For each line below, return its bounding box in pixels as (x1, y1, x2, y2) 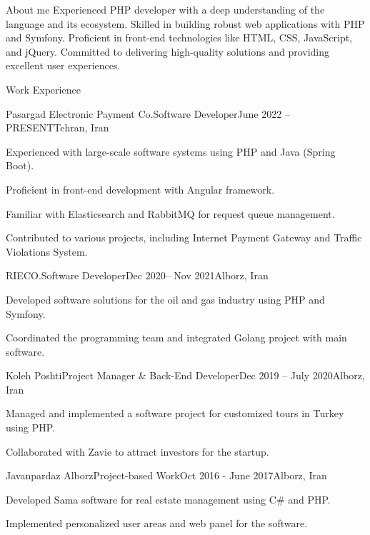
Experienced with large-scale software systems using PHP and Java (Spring (6, 144, 336, 159)
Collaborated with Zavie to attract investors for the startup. (6, 444, 269, 459)
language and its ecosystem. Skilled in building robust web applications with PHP (6, 16, 365, 31)
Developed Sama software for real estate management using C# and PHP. (6, 491, 331, 506)
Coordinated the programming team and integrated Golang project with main (6, 330, 347, 345)
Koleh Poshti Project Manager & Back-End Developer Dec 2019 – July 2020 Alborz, (6, 368, 365, 383)
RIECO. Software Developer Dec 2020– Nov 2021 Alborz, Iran (6, 268, 269, 283)
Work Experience (6, 81, 81, 96)
